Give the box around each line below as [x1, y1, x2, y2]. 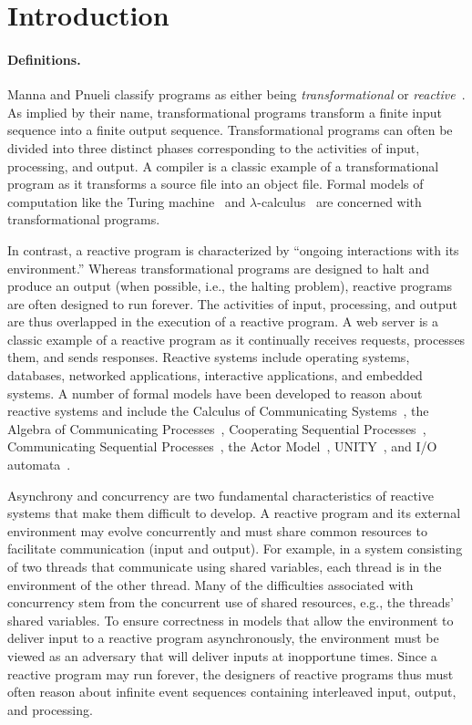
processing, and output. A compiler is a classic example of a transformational [7, 156, 439, 175]
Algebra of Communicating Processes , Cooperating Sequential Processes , [7, 419, 426, 438]
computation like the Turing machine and [7, 192, 246, 211]
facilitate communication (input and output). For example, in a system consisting [7, 539, 463, 558]
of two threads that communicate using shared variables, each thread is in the [7, 557, 442, 576]
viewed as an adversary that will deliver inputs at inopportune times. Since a [7, 646, 437, 665]
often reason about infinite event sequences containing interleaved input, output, [7, 682, 457, 701]
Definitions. [7, 49, 81, 68]
